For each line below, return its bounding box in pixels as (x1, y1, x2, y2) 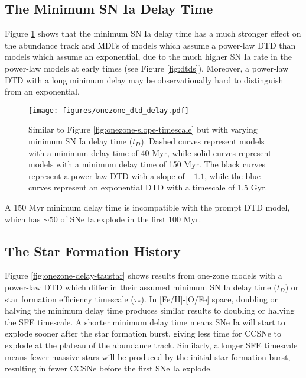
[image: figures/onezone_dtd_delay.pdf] (28, 106, 190, 115)
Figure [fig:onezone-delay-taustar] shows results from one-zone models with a (5, 269, 282, 282)
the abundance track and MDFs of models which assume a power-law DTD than (5, 38, 296, 51)
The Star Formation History (5, 241, 181, 260)
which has (5, 212, 41, 225)
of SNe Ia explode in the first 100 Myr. (60, 212, 201, 225)
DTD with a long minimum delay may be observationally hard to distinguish (5, 73, 284, 86)
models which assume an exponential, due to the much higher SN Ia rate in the (5, 50, 292, 63)
